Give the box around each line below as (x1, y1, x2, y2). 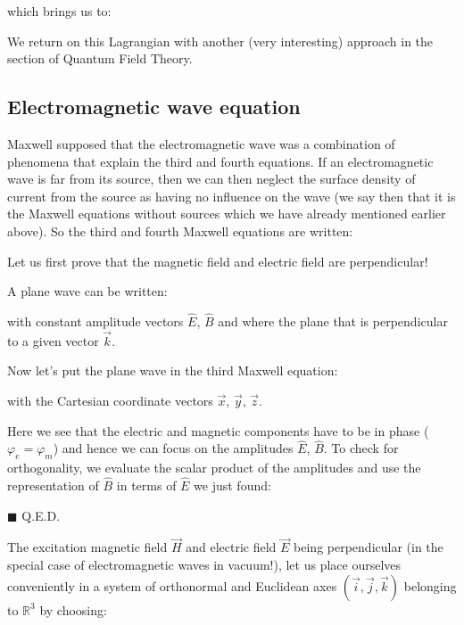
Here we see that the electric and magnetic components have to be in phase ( (7, 421, 429, 440)
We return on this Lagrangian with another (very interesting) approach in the (7, 31, 434, 50)
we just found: (194, 475, 271, 494)
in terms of (116, 475, 177, 494)
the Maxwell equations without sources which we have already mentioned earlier (7, 204, 446, 223)
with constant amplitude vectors (7, 311, 184, 330)
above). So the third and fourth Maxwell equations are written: (7, 221, 353, 240)
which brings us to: (7, 2, 112, 20)
